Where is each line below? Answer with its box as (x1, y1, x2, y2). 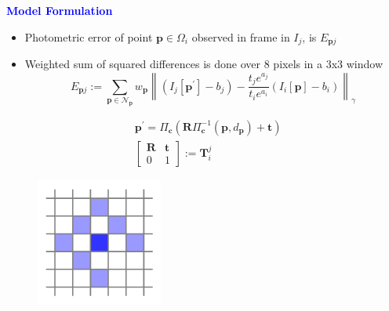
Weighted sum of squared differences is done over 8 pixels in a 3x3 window (24, 56, 384, 72)
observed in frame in (191, 28, 290, 45)
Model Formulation (6, 2, 113, 18)
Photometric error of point (24, 28, 153, 45)
